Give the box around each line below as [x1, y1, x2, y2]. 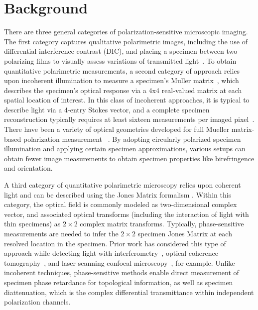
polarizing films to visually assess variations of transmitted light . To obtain [4, 55, 237, 66]
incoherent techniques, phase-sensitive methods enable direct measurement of [4, 267, 239, 278]
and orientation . [4, 163, 53, 173]
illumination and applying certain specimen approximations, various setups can [4, 143, 246, 154]
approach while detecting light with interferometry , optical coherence [4, 248, 218, 258]
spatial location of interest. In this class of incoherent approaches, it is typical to [4, 95, 250, 105]
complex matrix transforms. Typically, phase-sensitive [80, 218, 244, 229]
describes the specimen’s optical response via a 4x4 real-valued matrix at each [4, 85, 242, 95]
